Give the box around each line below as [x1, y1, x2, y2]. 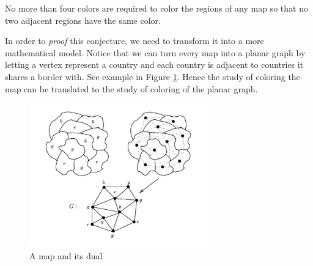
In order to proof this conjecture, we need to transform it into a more [5, 34, 264, 47]
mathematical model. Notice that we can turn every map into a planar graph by [5, 46, 306, 59]
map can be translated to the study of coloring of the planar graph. [5, 82, 258, 95]
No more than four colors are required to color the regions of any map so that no [5, 2, 308, 14]
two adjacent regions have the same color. [5, 13, 161, 26]
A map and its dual [29, 249, 103, 262]
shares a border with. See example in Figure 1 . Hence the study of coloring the [5, 70, 300, 83]
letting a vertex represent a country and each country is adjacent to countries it [5, 58, 304, 71]
